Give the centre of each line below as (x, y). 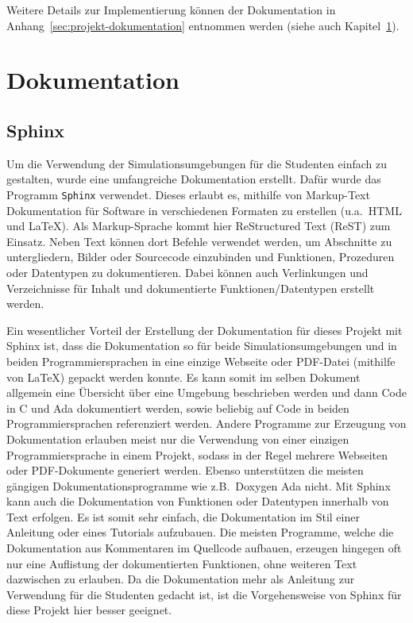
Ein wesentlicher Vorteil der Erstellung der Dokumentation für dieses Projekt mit (205, 330)
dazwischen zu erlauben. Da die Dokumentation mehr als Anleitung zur (181, 579)
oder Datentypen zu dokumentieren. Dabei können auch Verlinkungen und (187, 272)
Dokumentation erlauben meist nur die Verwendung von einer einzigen (178, 438)
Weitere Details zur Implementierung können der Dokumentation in (171, 10)
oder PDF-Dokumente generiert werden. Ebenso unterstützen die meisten (185, 470)
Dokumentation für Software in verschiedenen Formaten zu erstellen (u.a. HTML (204, 210)
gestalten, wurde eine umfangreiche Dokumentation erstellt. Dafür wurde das (194, 179)
